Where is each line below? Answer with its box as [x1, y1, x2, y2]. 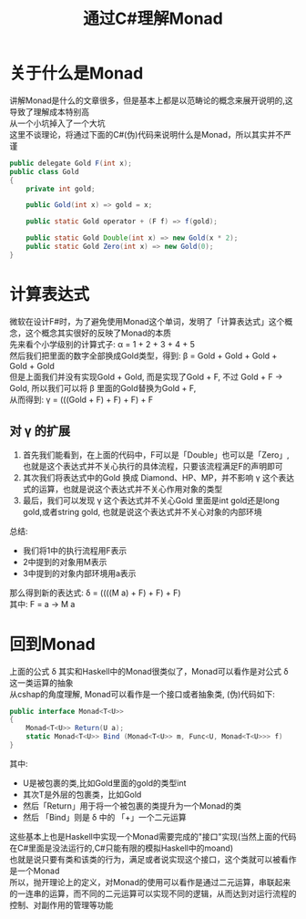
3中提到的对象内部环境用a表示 [22, 567, 137, 579]
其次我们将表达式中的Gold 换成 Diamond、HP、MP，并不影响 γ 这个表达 [22, 471, 295, 483]
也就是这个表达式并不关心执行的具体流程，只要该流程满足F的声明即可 [22, 460, 284, 471]
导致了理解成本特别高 [9, 106, 89, 117]
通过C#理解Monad [83, 8, 223, 29]
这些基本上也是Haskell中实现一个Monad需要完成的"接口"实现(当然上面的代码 [9, 831, 297, 842]
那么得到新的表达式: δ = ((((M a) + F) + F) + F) [9, 587, 181, 598]
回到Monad [9, 634, 96, 655]
